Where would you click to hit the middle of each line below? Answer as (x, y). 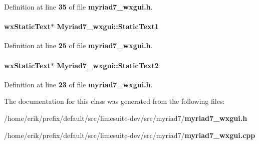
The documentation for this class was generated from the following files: (114, 101)
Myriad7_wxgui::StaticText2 (108, 65)
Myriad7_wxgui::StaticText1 (108, 26)
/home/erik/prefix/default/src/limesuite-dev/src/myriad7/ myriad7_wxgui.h (126, 118)
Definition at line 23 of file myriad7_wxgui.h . (78, 84)
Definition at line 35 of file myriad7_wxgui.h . (78, 7)
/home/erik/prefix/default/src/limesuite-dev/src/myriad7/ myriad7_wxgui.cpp (130, 135)
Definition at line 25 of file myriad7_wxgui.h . (78, 45)
